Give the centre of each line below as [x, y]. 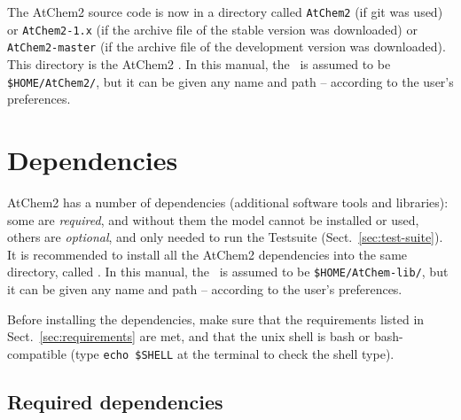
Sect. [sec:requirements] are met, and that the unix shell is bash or [189, 336]
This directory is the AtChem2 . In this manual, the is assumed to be [199, 63]
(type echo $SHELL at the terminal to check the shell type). [232, 353]
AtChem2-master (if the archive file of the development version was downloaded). [227, 47]
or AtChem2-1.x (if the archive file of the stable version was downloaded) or [212, 29]
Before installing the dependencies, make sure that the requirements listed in [216, 319]
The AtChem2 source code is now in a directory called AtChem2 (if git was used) [225, 12]
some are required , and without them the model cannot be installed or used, [213, 219]
